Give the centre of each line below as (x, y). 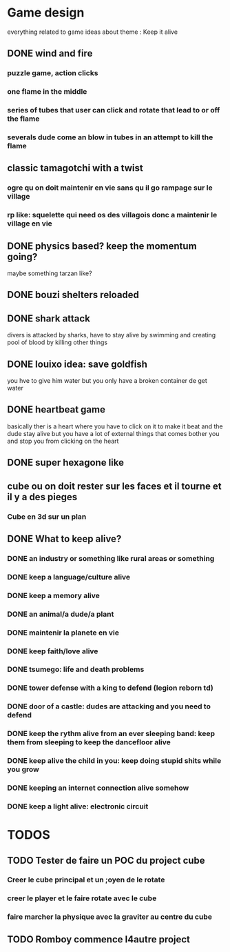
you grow (23, 769)
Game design (46, 13)
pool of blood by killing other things (57, 342)
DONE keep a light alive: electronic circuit (78, 806)
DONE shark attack (49, 318)
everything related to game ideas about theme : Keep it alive (92, 32)
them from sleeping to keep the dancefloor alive (89, 742)
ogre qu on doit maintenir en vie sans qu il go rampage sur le (110, 188)
